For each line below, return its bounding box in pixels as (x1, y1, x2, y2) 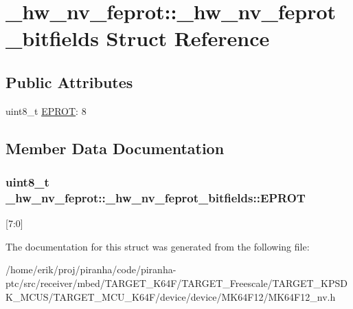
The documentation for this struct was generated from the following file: (5, 239, 310, 253)
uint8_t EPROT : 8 (5, 103, 87, 118)
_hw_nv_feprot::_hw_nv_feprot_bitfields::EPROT (5, 189, 306, 206)
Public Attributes (5, 71, 133, 92)
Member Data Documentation (5, 137, 225, 158)
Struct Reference (106, 24, 270, 52)
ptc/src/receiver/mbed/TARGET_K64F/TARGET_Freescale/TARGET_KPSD (5, 276, 348, 290)
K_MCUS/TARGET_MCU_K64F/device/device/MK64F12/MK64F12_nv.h (5, 289, 336, 303)
